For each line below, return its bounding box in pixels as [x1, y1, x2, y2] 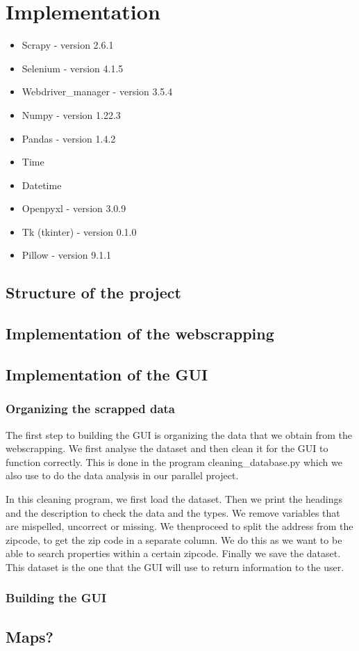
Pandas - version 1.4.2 [22, 131, 116, 145]
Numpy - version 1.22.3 [22, 107, 121, 122]
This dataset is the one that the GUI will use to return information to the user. [6, 559, 344, 574]
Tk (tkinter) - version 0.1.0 [22, 224, 137, 239]
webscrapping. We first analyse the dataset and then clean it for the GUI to [6, 441, 328, 456]
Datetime [22, 177, 62, 192]
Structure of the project [6, 282, 181, 303]
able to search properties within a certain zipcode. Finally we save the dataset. [6, 546, 341, 561]
